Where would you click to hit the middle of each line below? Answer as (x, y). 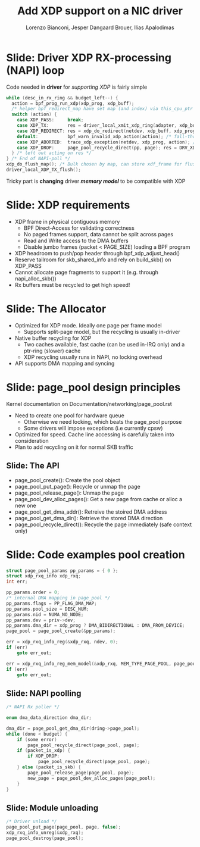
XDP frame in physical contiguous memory (67, 221)
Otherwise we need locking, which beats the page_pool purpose (103, 421)
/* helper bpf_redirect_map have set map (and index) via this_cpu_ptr (102, 109)
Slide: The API (33, 466)
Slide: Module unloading (52, 808)
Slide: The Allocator (56, 309)
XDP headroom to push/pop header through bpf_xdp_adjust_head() (97, 253)
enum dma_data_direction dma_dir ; (49, 718)
